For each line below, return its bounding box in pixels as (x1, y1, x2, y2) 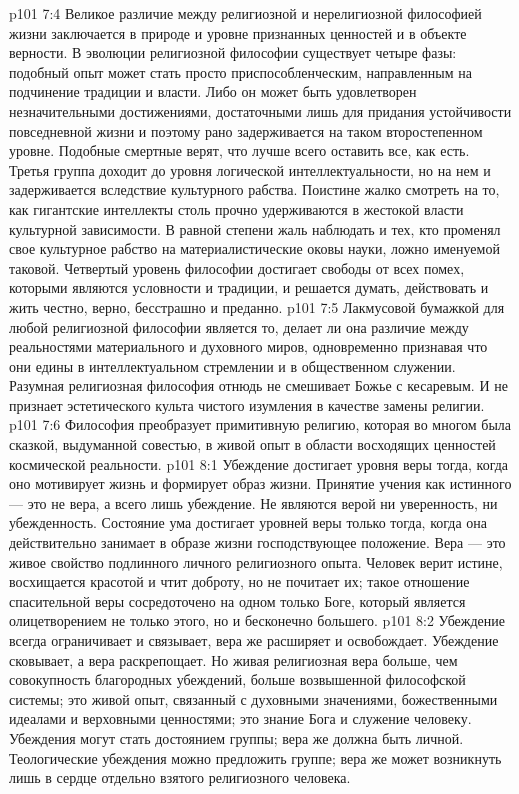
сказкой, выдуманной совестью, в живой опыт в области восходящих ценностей (9, 434, 496, 455)
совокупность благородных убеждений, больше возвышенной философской (9, 669, 466, 690)
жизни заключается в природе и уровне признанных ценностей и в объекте (9, 22, 467, 43)
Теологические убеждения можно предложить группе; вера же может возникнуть (9, 747, 502, 768)
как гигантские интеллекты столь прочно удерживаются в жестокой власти (9, 198, 464, 219)
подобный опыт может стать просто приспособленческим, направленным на (9, 61, 472, 82)
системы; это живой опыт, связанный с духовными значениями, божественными (9, 688, 498, 709)
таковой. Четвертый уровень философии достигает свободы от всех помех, (9, 257, 465, 278)
